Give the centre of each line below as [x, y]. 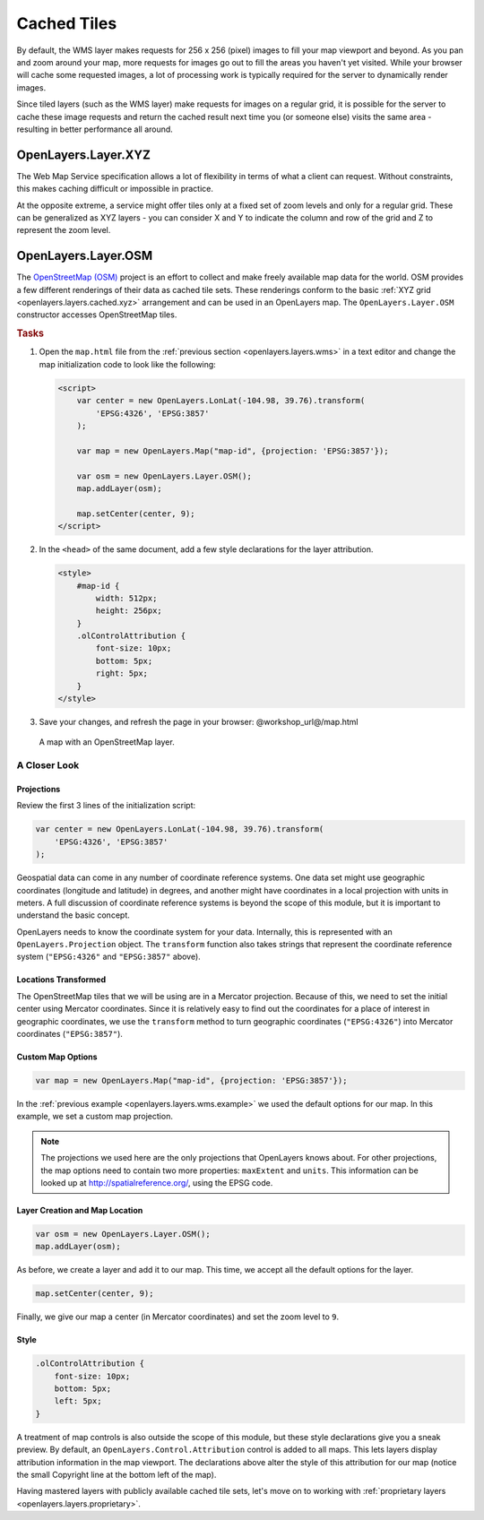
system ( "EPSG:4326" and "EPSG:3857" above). [108, 957]
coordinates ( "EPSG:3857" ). [69, 1034]
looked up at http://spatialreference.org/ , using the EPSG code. [157, 1182]
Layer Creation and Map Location [80, 1210]
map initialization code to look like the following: [128, 364]
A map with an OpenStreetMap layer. [107, 742]
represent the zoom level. [64, 230]
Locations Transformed [61, 980]
